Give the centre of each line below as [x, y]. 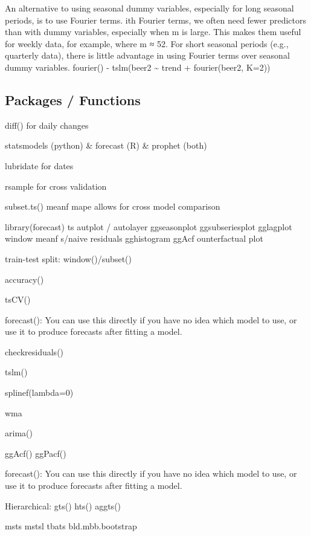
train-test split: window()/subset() [68, 258]
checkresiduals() [34, 351]
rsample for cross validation [56, 186]
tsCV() [18, 299]
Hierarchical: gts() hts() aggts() [63, 505]
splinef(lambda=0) [39, 392]
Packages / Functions [73, 99]
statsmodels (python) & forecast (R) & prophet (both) [106, 145]
